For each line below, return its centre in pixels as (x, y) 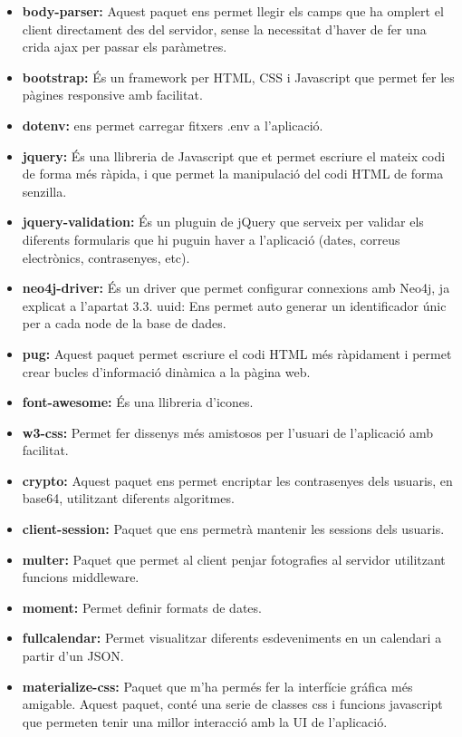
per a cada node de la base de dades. (124, 323)
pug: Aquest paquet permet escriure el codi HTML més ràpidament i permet (237, 353)
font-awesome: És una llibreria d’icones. (138, 402)
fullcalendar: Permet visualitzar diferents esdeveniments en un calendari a (232, 638)
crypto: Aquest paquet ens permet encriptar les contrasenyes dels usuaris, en (237, 480)
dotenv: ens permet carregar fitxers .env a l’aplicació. (173, 125)
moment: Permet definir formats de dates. (142, 607)
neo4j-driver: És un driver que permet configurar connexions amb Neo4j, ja (236, 288)
